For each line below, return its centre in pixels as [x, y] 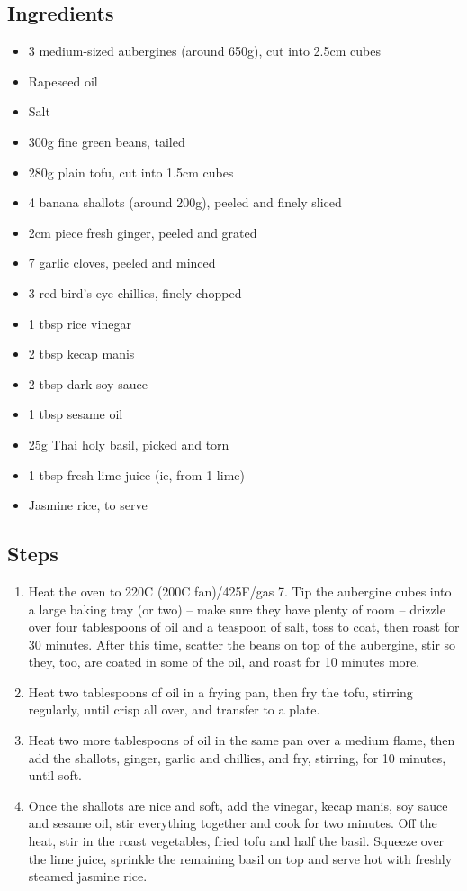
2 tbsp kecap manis [81, 354]
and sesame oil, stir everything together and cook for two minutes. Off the [233, 823]
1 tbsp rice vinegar [80, 323]
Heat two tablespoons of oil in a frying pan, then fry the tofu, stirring [220, 691]
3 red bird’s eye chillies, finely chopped [135, 292]
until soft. [55, 775]
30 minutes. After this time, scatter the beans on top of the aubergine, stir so [242, 644]
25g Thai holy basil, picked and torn [129, 444]
